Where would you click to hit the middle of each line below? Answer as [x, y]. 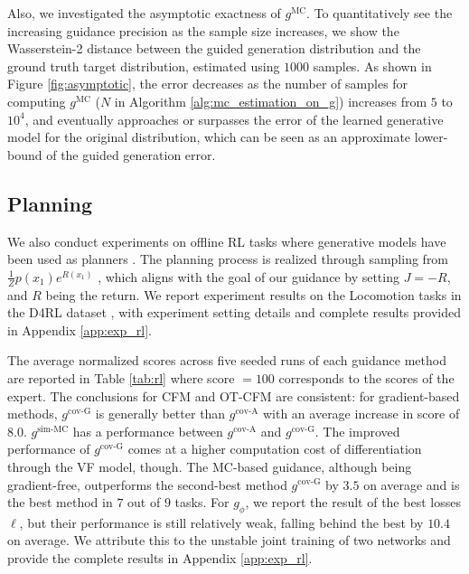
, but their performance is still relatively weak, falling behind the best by [221, 522]
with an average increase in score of [361, 414]
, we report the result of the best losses [353, 502]
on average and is [412, 484]
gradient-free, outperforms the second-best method [147, 484]
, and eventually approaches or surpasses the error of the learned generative [234, 119]
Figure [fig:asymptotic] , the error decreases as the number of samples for [208, 84]
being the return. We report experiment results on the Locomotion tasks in [253, 294]
